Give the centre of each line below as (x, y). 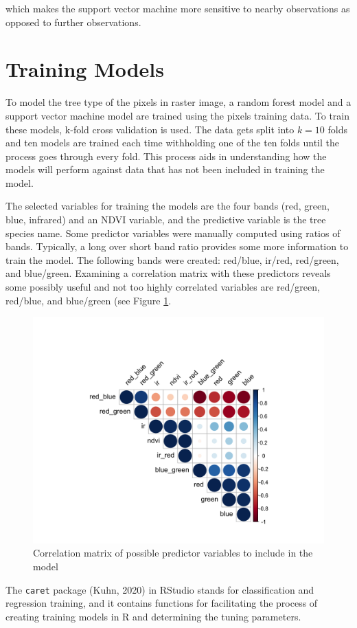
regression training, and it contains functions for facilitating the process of (162, 603)
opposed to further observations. (73, 22)
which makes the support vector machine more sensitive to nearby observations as (178, 8)
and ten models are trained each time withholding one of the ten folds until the (172, 143)
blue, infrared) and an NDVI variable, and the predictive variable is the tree (166, 220)
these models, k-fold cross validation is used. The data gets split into (150, 129)
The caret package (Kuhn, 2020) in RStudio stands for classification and (160, 589)
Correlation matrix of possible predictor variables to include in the (173, 553)
